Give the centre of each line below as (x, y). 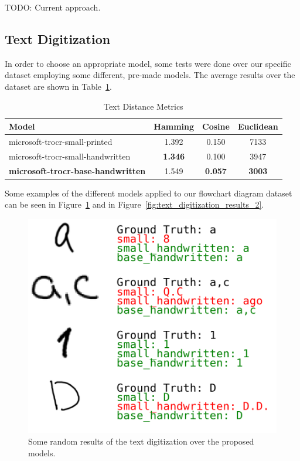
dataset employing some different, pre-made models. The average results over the (150, 75)
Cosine (216, 126)
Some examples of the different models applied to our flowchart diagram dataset (149, 193)
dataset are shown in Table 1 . (58, 86)
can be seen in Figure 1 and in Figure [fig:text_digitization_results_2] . (134, 204)
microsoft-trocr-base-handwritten (77, 170)
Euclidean (258, 126)
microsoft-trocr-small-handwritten (70, 156)
